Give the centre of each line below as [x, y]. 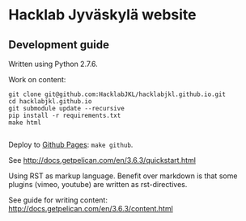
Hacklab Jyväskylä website [102, 15]
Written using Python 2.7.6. [53, 64]
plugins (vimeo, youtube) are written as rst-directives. [98, 184]
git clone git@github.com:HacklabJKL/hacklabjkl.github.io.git [117, 94]
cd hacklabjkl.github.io [50, 102]
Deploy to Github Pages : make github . [71, 144]
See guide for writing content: [58, 200]
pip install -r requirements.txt [65, 115]
